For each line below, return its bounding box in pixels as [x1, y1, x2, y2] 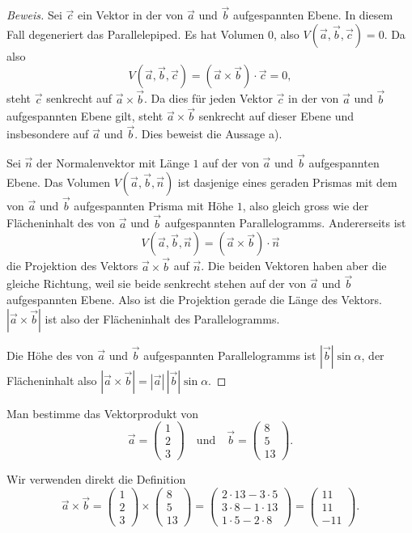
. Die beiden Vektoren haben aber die [201, 257, 387, 274]
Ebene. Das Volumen [6, 173, 111, 190]
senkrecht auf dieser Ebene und [198, 108, 355, 125]
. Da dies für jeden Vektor [143, 90, 273, 107]
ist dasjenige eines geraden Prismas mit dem [177, 173, 397, 190]
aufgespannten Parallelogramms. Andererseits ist [164, 214, 406, 231]
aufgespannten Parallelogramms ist [143, 346, 316, 363]
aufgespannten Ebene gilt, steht [6, 108, 164, 125]
